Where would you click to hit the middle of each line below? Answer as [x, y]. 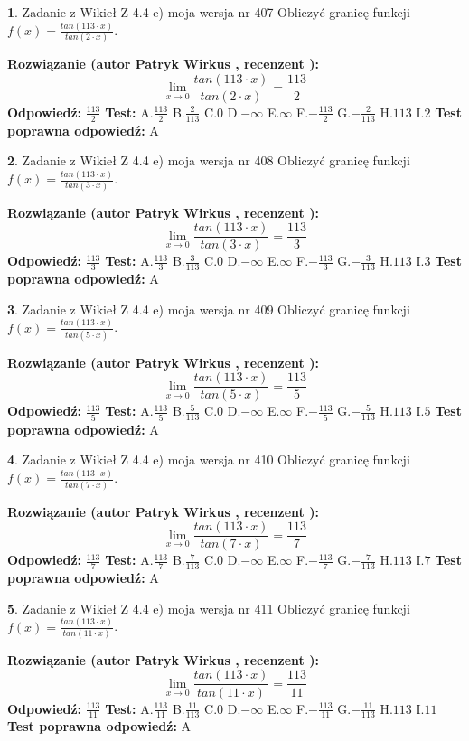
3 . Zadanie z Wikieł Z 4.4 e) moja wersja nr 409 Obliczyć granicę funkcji [209, 309]
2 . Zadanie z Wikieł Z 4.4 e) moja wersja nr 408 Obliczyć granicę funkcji [209, 160]
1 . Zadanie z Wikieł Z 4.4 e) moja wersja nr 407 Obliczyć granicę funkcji [209, 12]
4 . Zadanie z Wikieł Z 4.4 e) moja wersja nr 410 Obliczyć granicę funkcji [209, 460]
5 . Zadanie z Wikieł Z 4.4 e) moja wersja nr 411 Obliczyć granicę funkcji [209, 608]
